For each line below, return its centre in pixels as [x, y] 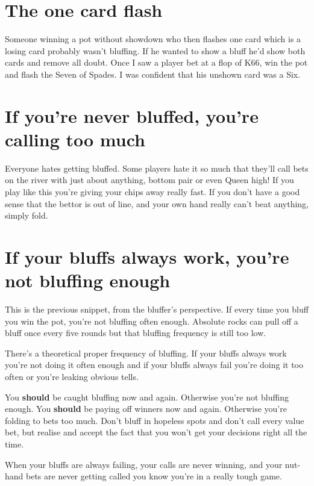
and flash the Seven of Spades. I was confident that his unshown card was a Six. [153, 74]
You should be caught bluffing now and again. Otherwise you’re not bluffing [147, 397]
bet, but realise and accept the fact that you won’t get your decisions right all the [156, 432]
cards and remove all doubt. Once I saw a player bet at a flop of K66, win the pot [156, 62]
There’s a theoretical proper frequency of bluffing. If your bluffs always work [146, 353]
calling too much [75, 139]
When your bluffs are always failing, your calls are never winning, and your [144, 464]
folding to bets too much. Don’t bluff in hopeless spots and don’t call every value [155, 420]
